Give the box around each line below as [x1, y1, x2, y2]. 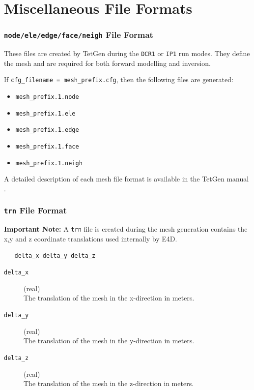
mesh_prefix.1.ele [15, 110, 76, 117]
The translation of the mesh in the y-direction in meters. [24, 335, 195, 346]
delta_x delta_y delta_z [14, 252, 96, 259]
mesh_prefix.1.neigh [15, 159, 83, 167]
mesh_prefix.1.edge [15, 126, 79, 134]
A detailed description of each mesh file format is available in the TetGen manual [4, 174, 249, 184]
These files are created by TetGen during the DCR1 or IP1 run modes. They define [4, 48, 250, 59]
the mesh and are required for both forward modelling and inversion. [4, 58, 211, 68]
